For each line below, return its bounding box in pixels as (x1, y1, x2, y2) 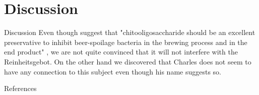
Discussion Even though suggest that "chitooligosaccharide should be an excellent (4, 27, 255, 37)
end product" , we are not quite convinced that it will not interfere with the (4, 46, 238, 57)
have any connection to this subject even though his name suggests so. (4, 66, 222, 76)
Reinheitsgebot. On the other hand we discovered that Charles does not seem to (4, 56, 251, 66)
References (4, 83, 37, 93)
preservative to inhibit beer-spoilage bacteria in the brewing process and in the (4, 36, 247, 47)
